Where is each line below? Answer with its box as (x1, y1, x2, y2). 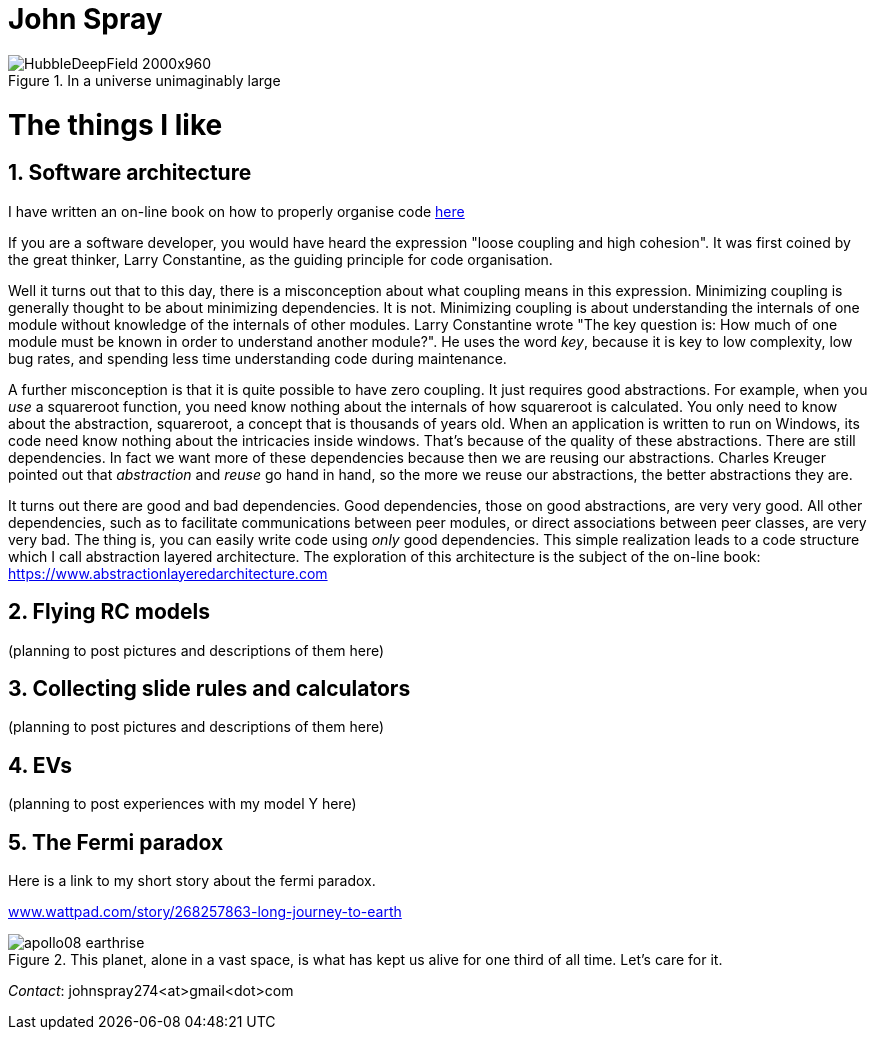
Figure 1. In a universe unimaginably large (8, 71, 281, 89)
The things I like (8, 107, 223, 142)
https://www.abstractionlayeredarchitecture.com (8, 564, 328, 582)
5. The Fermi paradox (8, 829, 224, 855)
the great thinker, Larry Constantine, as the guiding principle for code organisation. (8, 250, 553, 268)
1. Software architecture (8, 160, 252, 186)
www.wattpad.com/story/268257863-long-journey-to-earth (8, 903, 402, 921)
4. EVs (8, 752, 73, 778)
